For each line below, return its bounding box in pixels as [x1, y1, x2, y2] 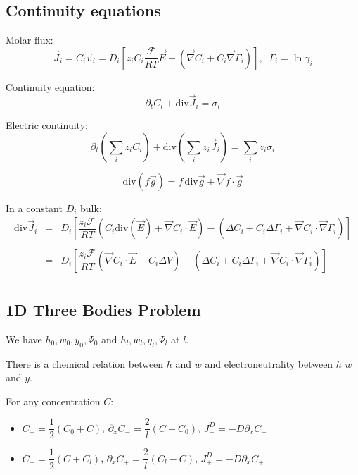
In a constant [6, 200, 63, 215]
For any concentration [6, 393, 101, 408]
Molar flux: [6, 32, 53, 47]
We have [6, 331, 42, 346]
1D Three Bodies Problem [6, 298, 201, 320]
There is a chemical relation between [6, 356, 164, 371]
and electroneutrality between [205, 356, 333, 371]
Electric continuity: [6, 118, 88, 132]
